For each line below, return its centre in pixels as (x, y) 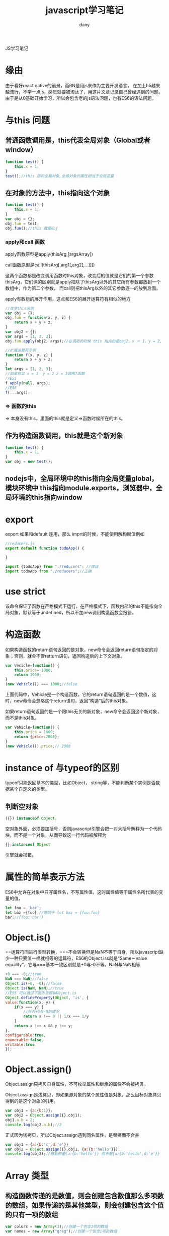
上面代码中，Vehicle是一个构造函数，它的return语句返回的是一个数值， (79, 694)
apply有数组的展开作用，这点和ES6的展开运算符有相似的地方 (68, 299)
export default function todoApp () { (45, 548)
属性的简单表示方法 (45, 877)
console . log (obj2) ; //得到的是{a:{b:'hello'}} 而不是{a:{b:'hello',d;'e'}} (82, 1154)
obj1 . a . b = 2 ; (20, 1120)
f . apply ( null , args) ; (28, 383)
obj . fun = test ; (22, 223)
